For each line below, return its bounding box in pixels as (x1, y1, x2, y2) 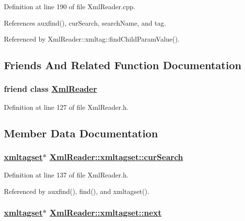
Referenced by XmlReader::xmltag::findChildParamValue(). (4, 34, 180, 44)
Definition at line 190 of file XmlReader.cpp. (4, 1, 136, 11)
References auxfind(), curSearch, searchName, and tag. (4, 17, 166, 28)
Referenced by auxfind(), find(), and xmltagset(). (4, 186, 150, 196)
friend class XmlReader (4, 83, 97, 95)
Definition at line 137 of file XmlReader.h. (4, 170, 129, 180)
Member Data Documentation (4, 125, 158, 140)
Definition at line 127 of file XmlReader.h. (4, 102, 129, 112)
